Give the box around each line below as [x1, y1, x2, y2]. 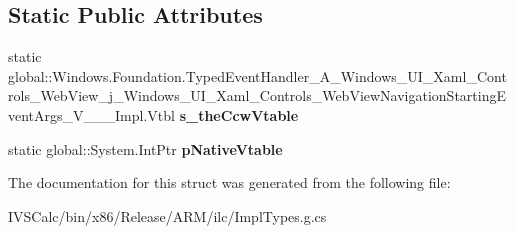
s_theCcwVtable [179, 104, 299, 125]
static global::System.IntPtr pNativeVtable [8, 138, 283, 159]
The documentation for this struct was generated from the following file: [8, 172, 451, 193]
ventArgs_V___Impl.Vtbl [8, 104, 175, 125]
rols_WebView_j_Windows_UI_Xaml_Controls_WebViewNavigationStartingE [8, 85, 506, 106]
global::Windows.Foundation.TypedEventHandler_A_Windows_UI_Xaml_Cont [8, 65, 507, 86]
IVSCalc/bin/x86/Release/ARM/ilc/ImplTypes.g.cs [8, 205, 327, 226]
